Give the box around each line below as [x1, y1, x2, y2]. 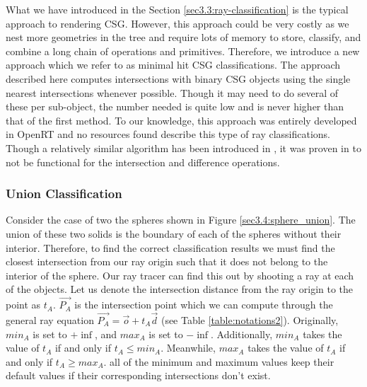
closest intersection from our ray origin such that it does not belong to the [6, 254, 328, 269]
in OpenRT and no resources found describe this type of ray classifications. [6, 127, 331, 141]
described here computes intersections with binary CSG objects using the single [6, 71, 351, 86]
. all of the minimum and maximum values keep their [103, 354, 334, 369]
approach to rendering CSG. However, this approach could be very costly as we [6, 16, 349, 30]
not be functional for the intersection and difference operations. [6, 154, 280, 169]
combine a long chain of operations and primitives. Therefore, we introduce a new [6, 43, 360, 58]
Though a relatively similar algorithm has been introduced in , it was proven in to [6, 140, 361, 155]
